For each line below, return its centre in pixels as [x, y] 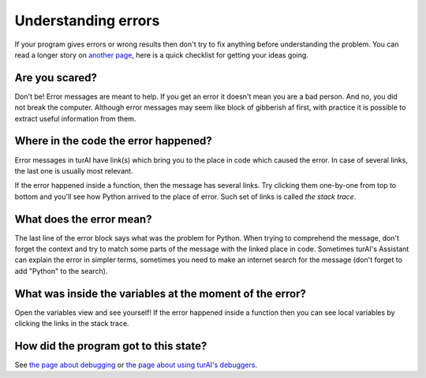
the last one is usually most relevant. [74, 170]
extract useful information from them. [75, 118]
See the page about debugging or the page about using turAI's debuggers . [136, 365]
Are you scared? [56, 78]
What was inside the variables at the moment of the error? [161, 293]
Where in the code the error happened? [113, 141]
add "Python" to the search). [61, 271]
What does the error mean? [83, 219]
